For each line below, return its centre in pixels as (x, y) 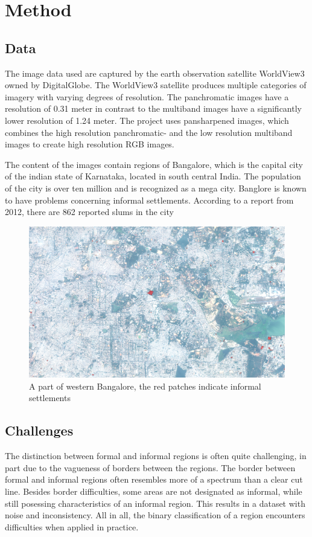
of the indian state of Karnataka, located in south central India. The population (153, 176)
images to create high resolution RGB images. (90, 144)
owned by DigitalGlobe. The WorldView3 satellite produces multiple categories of (156, 85)
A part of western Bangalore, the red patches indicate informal (145, 386)
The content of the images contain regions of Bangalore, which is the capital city (154, 164)
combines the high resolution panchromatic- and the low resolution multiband (149, 132)
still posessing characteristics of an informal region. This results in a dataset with (155, 503)
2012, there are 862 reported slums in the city (89, 212)
